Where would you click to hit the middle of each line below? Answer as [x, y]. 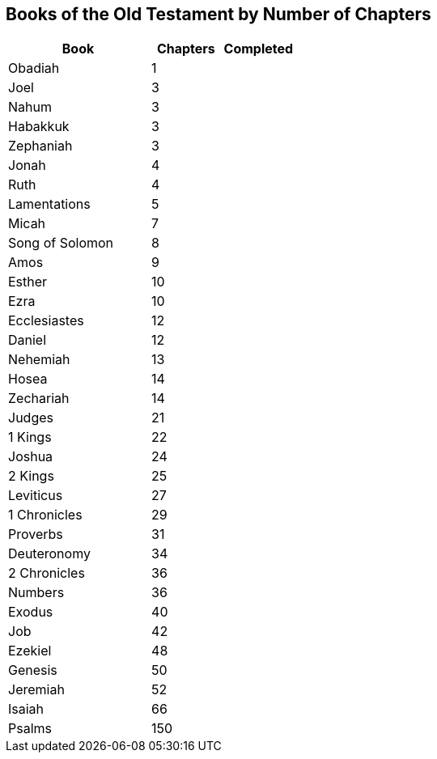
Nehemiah [39, 360]
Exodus [31, 612]
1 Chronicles [45, 515]
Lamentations [49, 204]
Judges [31, 418]
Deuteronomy [49, 554]
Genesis [33, 670]
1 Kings [30, 437]
